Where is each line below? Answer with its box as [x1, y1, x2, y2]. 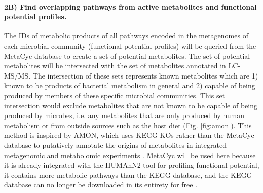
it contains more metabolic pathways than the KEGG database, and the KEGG [4, 169, 252, 180]
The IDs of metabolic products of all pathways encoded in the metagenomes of [4, 30, 248, 41]
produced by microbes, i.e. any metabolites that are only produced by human [4, 110, 245, 121]
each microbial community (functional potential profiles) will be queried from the [4, 40, 256, 51]
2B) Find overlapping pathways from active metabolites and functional [4, 1, 257, 12]
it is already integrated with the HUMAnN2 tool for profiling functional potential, [4, 160, 259, 170]
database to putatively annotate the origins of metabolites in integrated [4, 139, 227, 150]
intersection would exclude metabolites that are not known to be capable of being [4, 100, 257, 110]
